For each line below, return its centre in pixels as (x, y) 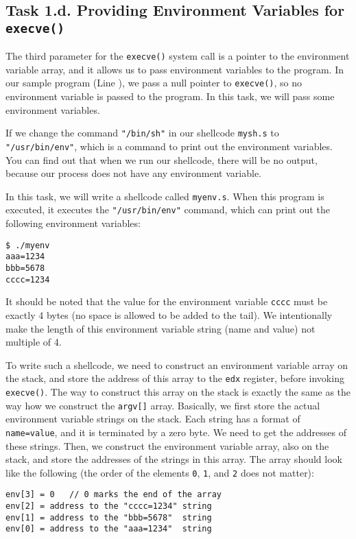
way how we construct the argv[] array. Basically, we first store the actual (163, 405)
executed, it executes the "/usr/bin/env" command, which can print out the (168, 209)
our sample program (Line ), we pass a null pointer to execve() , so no (154, 83)
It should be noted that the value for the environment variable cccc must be (167, 301)
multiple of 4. (34, 342)
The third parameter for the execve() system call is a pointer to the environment (178, 56)
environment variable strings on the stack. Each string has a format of (153, 419)
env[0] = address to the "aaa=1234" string (109, 529)
